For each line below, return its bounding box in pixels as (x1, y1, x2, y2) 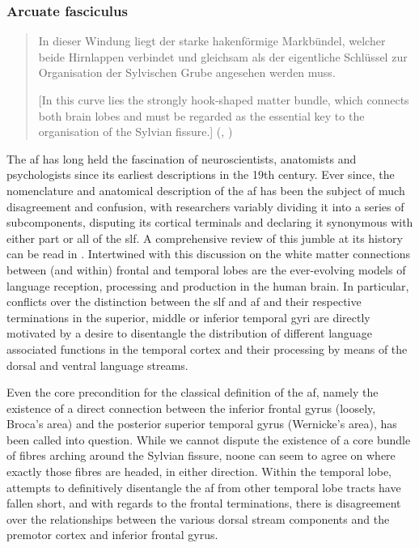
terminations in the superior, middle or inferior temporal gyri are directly (6, 308, 370, 325)
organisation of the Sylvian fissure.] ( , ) (38, 123, 233, 140)
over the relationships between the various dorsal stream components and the (6, 510, 390, 527)
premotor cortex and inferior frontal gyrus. (6, 526, 218, 543)
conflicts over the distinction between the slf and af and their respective (6, 293, 362, 310)
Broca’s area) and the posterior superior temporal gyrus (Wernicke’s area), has (6, 415, 397, 432)
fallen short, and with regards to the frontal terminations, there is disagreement (6, 495, 401, 512)
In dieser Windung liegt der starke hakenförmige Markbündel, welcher (38, 32, 386, 49)
